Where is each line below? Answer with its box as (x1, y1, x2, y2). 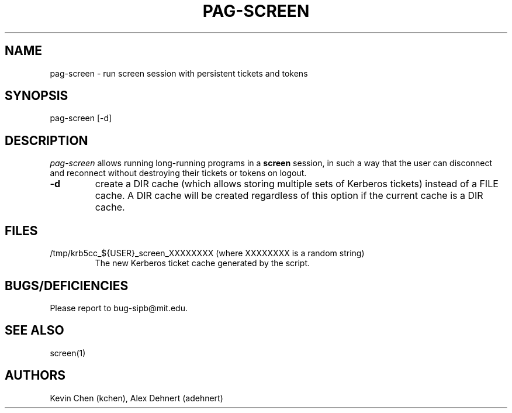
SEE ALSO (5, 323, 64, 338)
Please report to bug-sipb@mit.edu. (50, 302, 188, 313)
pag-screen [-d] (50, 113, 112, 123)
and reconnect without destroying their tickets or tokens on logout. (50, 168, 307, 178)
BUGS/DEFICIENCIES (5, 278, 129, 293)
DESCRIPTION (5, 133, 88, 148)
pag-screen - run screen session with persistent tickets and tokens (50, 68, 308, 78)
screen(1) (50, 347, 86, 358)
